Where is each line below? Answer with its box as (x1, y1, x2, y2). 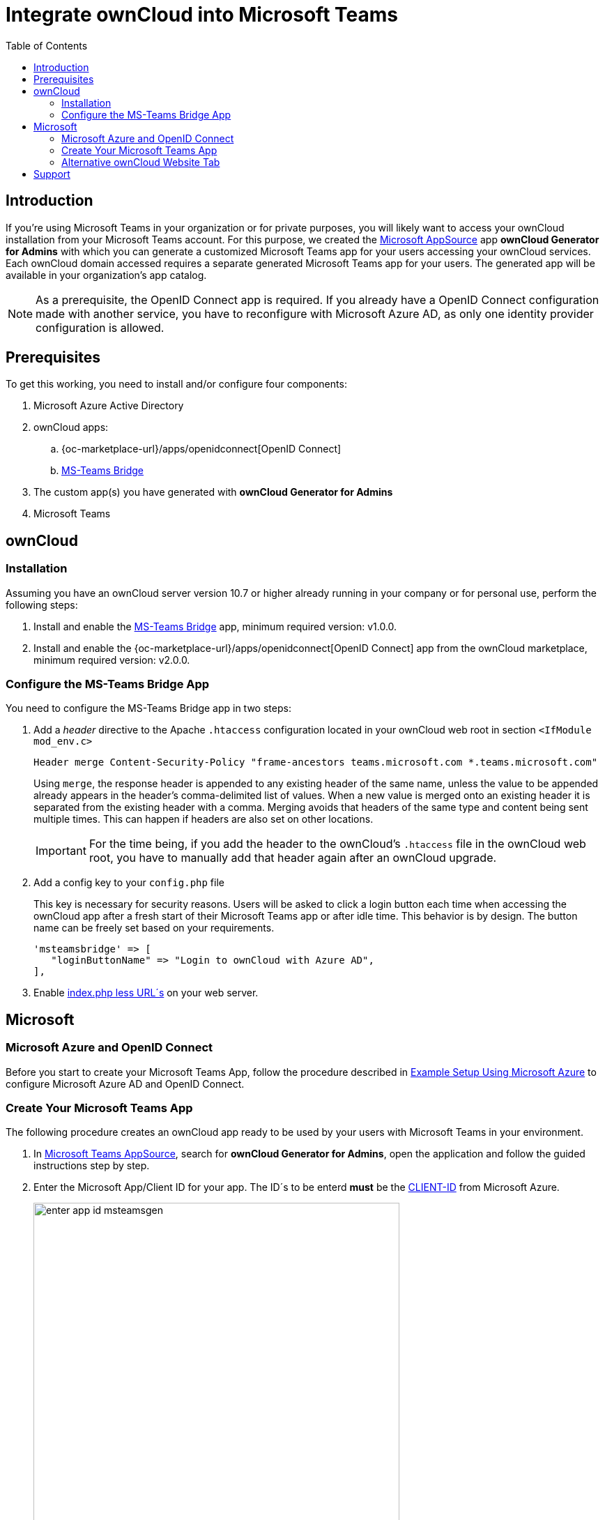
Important (36, 844, 86, 858)
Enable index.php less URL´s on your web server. (33, 987, 259, 999)
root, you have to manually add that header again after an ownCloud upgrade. (89, 851, 497, 865)
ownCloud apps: (33, 421, 109, 434)
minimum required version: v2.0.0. (33, 653, 190, 666)
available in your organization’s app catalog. (6, 268, 207, 281)
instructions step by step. (33, 1160, 150, 1172)
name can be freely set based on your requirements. (33, 922, 275, 934)
